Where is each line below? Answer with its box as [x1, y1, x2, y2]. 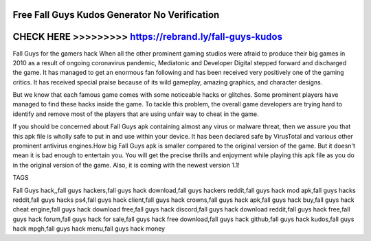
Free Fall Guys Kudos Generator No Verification [12, 9, 220, 21]
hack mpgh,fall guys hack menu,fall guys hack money [12, 225, 165, 233]
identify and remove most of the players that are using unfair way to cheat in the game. [12, 110, 259, 118]
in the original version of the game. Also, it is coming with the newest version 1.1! [12, 161, 240, 169]
